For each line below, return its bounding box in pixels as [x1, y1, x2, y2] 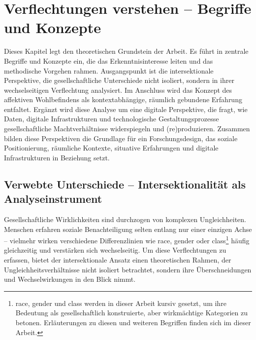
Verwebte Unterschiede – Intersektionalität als [4, 176, 246, 191]
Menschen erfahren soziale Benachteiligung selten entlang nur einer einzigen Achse [4, 224, 252, 234]
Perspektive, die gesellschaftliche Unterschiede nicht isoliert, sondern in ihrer [4, 75, 234, 85]
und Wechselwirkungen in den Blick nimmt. [4, 274, 136, 284]
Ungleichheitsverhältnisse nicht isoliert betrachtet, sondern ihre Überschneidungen [4, 264, 252, 274]
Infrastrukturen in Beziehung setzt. [4, 152, 110, 162]
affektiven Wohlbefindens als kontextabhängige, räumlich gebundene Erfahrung [4, 94, 242, 105]
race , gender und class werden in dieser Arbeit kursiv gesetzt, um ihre [15, 298, 226, 308]
